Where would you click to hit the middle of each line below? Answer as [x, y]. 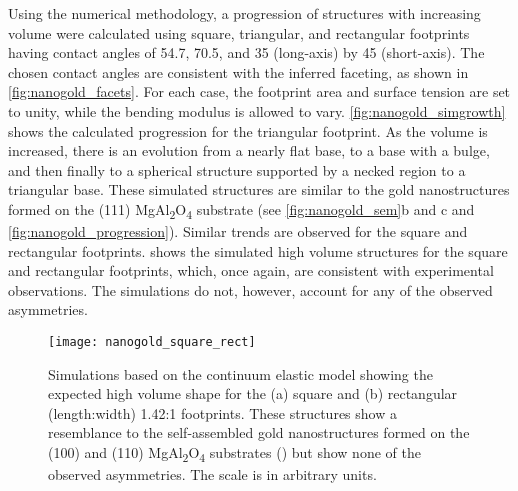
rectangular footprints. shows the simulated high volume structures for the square [258, 250]
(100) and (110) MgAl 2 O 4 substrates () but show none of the [234, 453]
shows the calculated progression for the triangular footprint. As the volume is [248, 130]
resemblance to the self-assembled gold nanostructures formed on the [259, 432]
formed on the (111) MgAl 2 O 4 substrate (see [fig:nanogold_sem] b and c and [241, 210]
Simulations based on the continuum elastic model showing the [240, 373]
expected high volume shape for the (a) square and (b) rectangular [253, 393]
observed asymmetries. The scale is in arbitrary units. [212, 474]
